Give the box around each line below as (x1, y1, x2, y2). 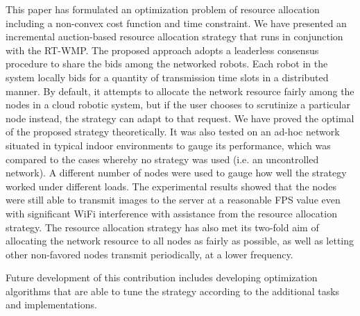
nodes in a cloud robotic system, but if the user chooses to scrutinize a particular (6, 97, 350, 112)
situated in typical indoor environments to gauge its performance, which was (6, 138, 331, 152)
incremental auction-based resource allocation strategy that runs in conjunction (6, 29, 343, 44)
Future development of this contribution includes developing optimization (6, 270, 318, 285)
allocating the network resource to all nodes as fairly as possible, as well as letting (6, 233, 354, 248)
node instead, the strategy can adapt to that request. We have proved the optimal (6, 110, 354, 125)
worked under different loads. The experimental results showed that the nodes (6, 178, 336, 193)
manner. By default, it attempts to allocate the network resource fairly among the (6, 83, 354, 98)
